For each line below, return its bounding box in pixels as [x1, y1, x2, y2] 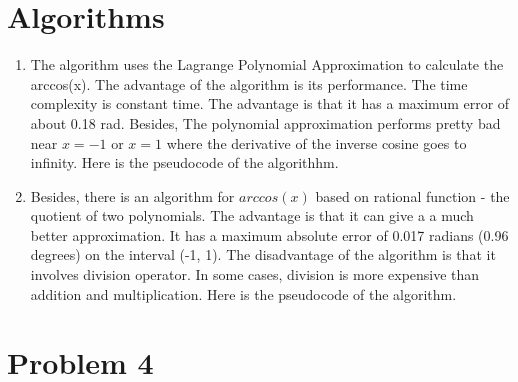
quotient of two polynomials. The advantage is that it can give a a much [30, 205, 474, 226]
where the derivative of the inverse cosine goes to [166, 132, 467, 153]
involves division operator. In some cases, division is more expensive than [30, 264, 480, 285]
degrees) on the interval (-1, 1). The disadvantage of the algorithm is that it [30, 244, 496, 265]
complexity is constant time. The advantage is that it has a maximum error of [30, 93, 510, 114]
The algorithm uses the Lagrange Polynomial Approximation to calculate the [30, 54, 504, 75]
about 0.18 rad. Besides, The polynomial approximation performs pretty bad [30, 112, 501, 133]
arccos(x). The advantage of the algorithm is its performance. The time [30, 73, 468, 94]
